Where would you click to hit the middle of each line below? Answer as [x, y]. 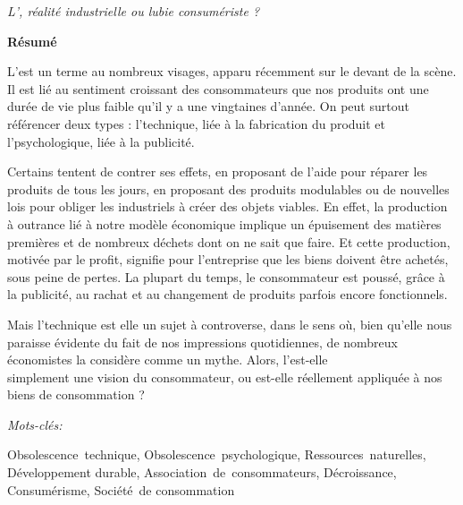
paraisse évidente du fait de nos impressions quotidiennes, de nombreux [202, 342]
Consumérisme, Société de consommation [121, 489]
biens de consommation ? [76, 394]
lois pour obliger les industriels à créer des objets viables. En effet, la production [227, 206]
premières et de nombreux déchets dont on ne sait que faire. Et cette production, [229, 241]
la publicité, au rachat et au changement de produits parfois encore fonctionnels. [227, 294]
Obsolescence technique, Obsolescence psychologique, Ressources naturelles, [217, 454]
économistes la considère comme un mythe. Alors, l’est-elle [168, 359]
